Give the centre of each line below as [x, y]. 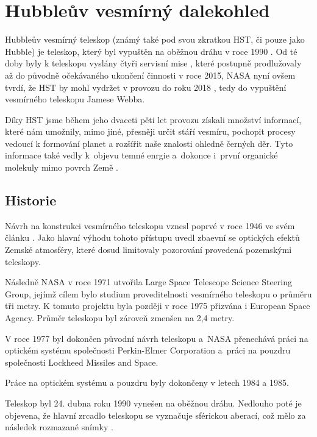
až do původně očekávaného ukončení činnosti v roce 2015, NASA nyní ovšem [150, 75]
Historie [31, 200]
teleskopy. [23, 261]
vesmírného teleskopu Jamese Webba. [75, 99]
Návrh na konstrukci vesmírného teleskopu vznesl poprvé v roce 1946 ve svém [150, 225]
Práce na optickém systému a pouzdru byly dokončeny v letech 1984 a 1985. [147, 382]
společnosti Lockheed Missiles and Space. [82, 362]
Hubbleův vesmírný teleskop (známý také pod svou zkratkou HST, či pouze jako [155, 39]
